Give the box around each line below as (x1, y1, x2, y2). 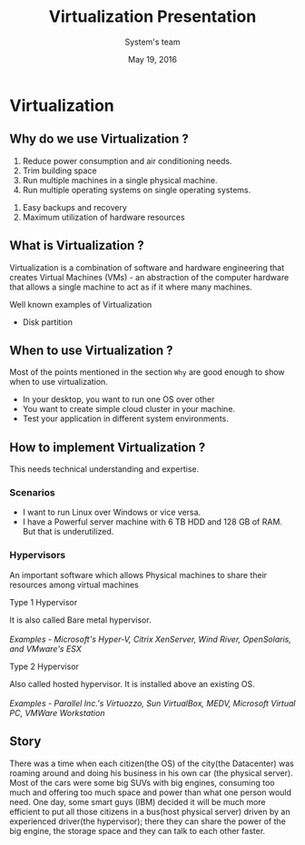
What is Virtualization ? (9, 238, 145, 253)
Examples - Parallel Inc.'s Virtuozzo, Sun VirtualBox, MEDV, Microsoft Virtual (9, 697, 296, 709)
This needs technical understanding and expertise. (9, 464, 200, 475)
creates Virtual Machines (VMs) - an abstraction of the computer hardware (9, 271, 290, 282)
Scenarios (9, 486, 56, 499)
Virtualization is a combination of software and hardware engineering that (9, 261, 285, 273)
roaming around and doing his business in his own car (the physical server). (9, 767, 293, 778)
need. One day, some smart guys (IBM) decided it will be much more (9, 796, 266, 807)
